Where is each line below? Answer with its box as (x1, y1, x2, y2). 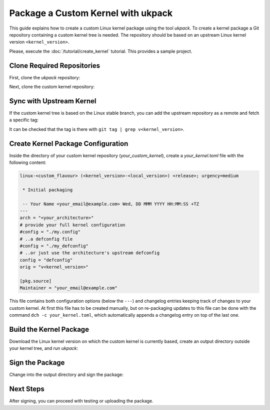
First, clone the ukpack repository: (9, 74, 80, 80)
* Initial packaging (22, 187, 73, 192)
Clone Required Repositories (9, 61, 100, 70)
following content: (9, 159, 46, 165)
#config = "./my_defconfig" (19, 243, 88, 249)
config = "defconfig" (19, 257, 73, 263)
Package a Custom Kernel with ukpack (9, 8, 173, 19)
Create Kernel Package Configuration (9, 139, 128, 148)
